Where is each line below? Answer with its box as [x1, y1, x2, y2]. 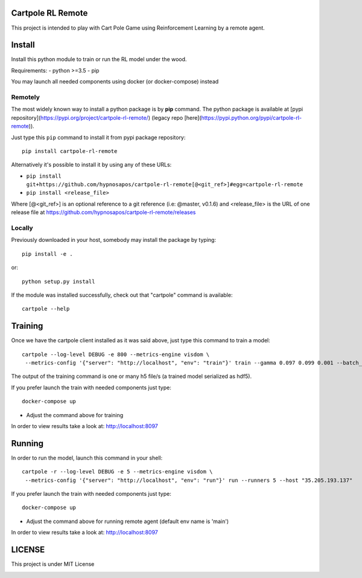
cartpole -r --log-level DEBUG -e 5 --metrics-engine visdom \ [22, 469, 213, 475]
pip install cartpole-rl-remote [22, 148, 118, 154]
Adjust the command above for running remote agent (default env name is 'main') [26, 518, 229, 525]
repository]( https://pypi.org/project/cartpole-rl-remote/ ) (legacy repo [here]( [11, 114, 202, 121]
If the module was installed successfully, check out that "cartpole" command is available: [11, 291, 233, 299]
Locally [11, 224, 33, 232]
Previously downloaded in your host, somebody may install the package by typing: [11, 236, 217, 244]
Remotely [11, 93, 40, 101]
